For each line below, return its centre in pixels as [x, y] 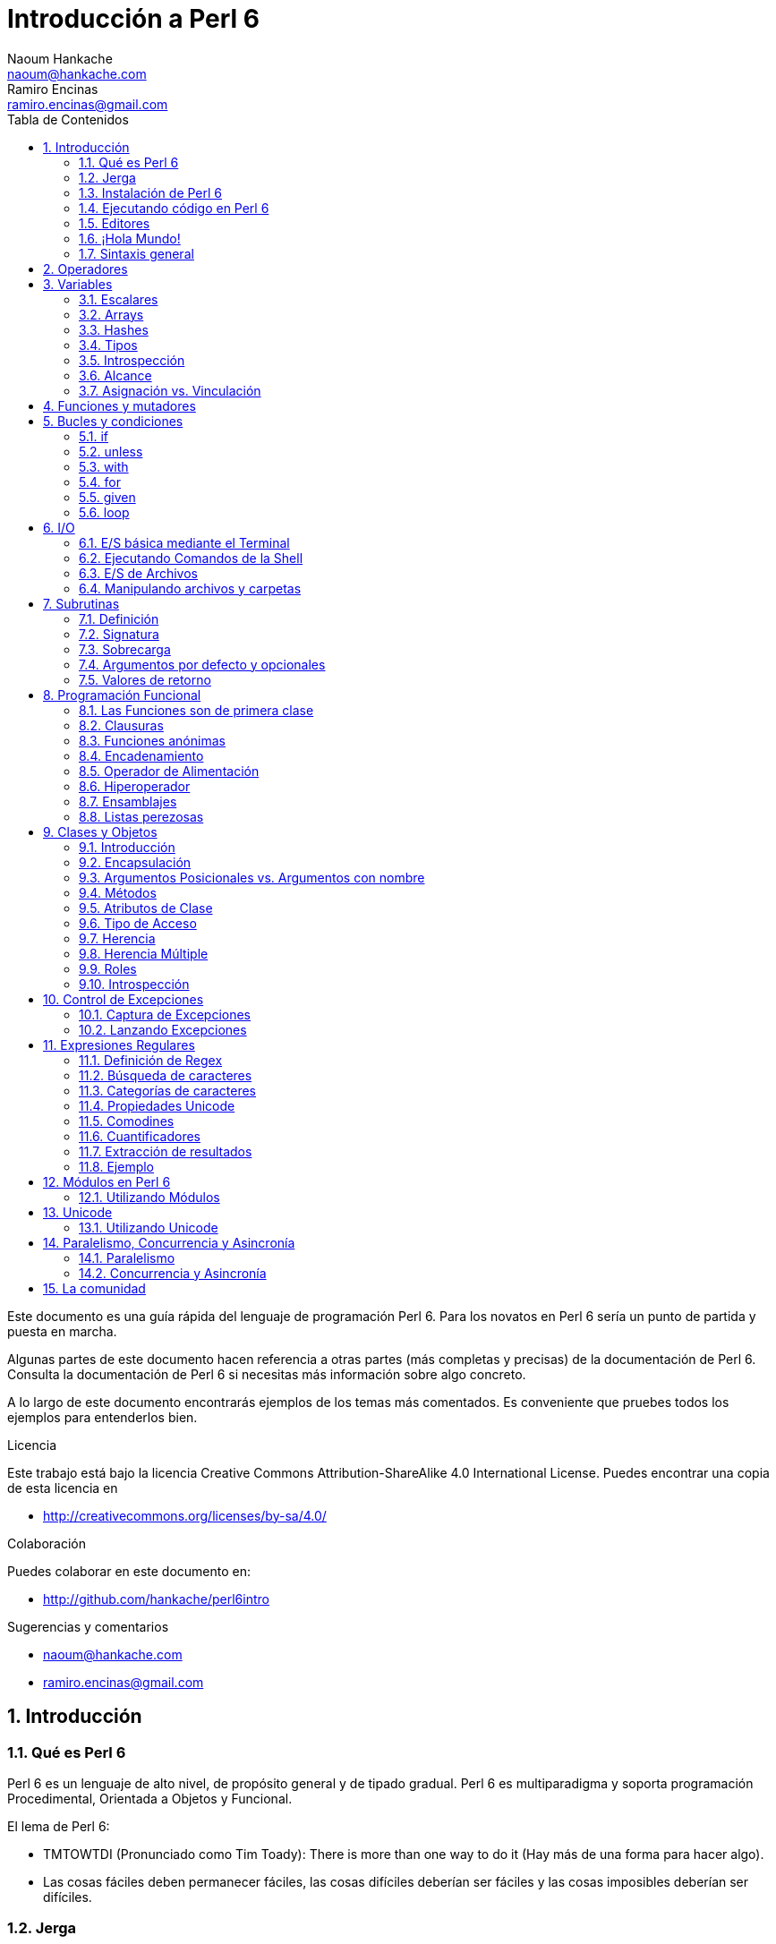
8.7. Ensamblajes [128, 801]
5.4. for [100, 482]
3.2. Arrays [111, 314]
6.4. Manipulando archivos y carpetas [190, 588]
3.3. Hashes [114, 329]
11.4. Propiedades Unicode [157, 1105]
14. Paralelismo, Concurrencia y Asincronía [169, 1242]
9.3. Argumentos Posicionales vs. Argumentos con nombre [252, 877]
